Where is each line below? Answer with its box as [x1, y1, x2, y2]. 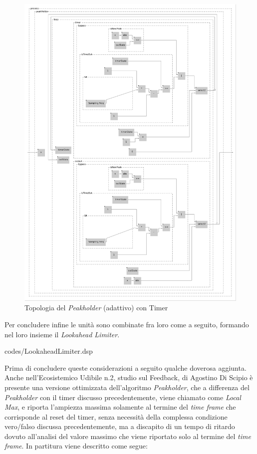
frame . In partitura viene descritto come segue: [4, 441, 148, 451]
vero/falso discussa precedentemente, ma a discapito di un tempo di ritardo [4, 421, 235, 432]
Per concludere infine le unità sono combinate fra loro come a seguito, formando [4, 319, 249, 329]
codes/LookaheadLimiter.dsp [4, 346, 93, 356]
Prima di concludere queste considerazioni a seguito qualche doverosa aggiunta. [4, 362, 247, 373]
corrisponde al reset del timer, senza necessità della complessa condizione [4, 411, 228, 422]
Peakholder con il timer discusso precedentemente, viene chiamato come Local [4, 392, 241, 402]
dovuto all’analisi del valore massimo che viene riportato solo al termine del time [4, 431, 251, 441]
